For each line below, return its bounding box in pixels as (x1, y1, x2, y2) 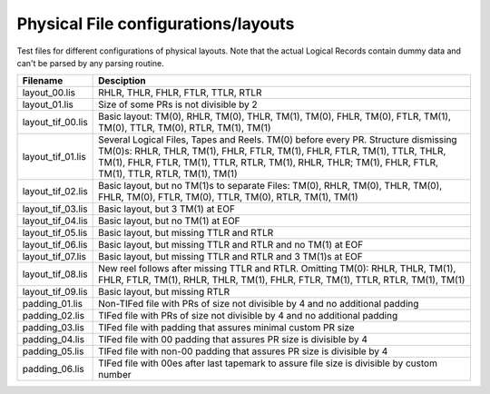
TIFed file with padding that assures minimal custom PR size (98, 321, 355, 334)
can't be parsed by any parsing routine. (16, 57, 164, 68)
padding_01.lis (22, 298, 83, 310)
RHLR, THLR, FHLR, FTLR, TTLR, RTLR (98, 86, 262, 99)
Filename (22, 74, 64, 87)
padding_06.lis (22, 363, 85, 376)
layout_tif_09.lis (22, 286, 88, 299)
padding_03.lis (22, 321, 85, 334)
